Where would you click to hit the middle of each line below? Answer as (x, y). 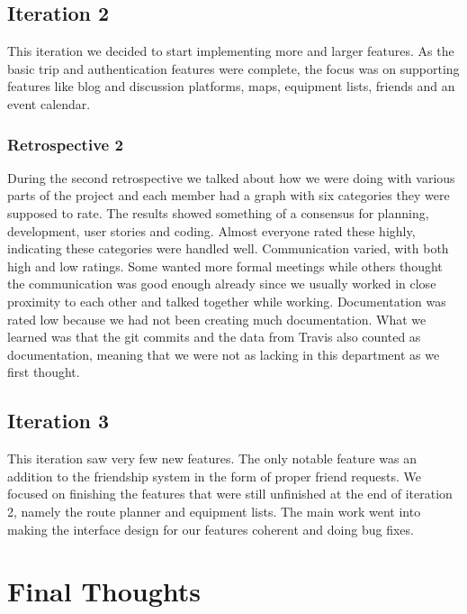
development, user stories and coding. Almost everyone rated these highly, (211, 230)
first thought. (44, 372)
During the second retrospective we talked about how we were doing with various (231, 177)
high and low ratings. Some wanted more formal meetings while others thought (225, 266)
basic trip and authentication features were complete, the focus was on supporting (233, 68)
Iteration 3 (58, 421)
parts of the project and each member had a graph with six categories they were (229, 195)
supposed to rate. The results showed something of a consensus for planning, (218, 212)
